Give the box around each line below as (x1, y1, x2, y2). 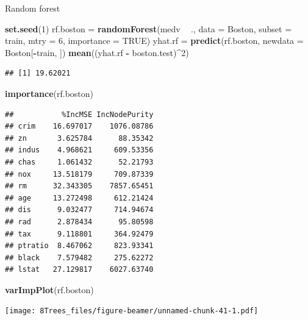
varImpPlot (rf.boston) (5, 283, 94, 296)
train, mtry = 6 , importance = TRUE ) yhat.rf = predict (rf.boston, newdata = (5, 34, 304, 47)
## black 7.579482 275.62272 (5, 253, 154, 262)
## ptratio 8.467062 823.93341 (5, 241, 154, 251)
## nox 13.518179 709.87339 (5, 169, 154, 179)
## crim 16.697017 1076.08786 (5, 122, 154, 131)
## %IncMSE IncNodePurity (5, 110, 154, 119)
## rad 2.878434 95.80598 (5, 217, 154, 226)
